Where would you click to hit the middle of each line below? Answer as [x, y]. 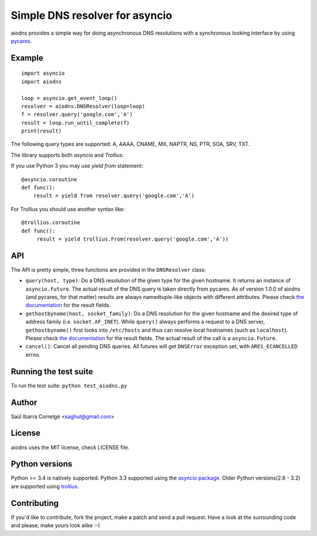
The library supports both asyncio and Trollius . [68, 155]
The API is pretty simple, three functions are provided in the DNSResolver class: [108, 269]
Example [27, 58]
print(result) [41, 131]
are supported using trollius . [45, 486]
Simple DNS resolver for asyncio [92, 15]
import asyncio [43, 73]
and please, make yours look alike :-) [55, 525]
